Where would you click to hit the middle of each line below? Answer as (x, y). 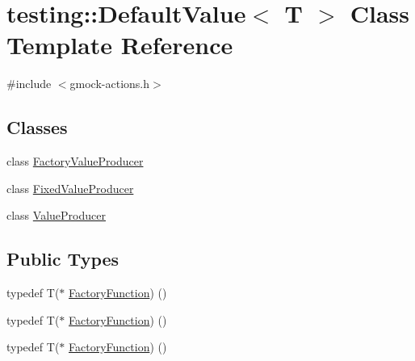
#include (29, 84)
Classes (37, 127)
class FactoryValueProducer (75, 161)
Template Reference (120, 45)
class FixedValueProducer (70, 188)
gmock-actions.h (110, 84)
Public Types (63, 259)
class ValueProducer (56, 215)
